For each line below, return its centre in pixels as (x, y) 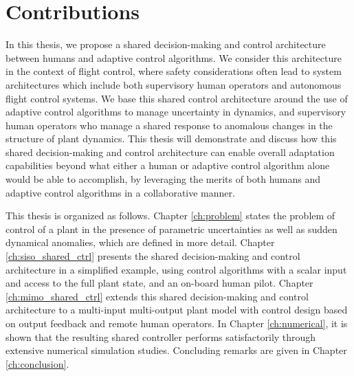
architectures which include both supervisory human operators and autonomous (174, 84)
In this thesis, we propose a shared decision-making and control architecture (166, 44)
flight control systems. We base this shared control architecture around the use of (177, 98)
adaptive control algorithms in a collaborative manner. (120, 192)
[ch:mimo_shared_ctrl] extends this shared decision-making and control (157, 296)
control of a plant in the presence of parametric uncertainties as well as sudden (172, 229)
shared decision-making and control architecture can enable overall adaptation (170, 152)
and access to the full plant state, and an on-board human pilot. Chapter (159, 283)
